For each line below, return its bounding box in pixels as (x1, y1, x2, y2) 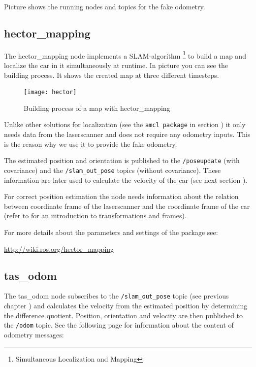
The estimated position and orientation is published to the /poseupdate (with (4, 155, 240, 166)
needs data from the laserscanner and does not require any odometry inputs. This (4, 129, 251, 139)
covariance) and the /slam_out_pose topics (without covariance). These (4, 165, 221, 175)
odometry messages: (4, 329, 64, 339)
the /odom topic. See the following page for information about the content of (4, 320, 234, 330)
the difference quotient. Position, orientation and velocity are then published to (4, 310, 243, 320)
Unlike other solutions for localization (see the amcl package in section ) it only (4, 119, 246, 130)
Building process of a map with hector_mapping (24, 102, 170, 113)
